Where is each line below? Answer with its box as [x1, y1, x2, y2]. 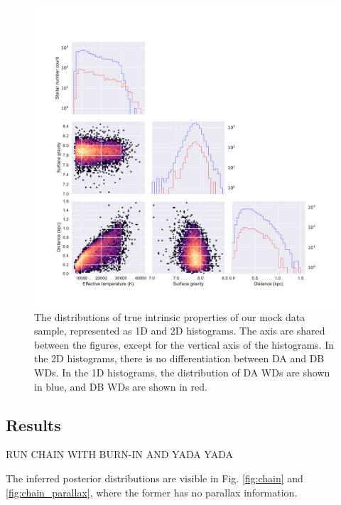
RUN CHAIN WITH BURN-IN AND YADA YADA [6, 447, 234, 462]
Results [6, 413, 61, 435]
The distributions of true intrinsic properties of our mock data [34, 309, 305, 324]
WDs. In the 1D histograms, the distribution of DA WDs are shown [34, 364, 330, 379]
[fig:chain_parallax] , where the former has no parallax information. [6, 484, 298, 499]
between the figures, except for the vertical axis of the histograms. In [34, 337, 334, 352]
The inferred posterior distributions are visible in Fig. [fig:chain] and [6, 470, 303, 485]
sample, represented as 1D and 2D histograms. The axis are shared [34, 323, 325, 338]
